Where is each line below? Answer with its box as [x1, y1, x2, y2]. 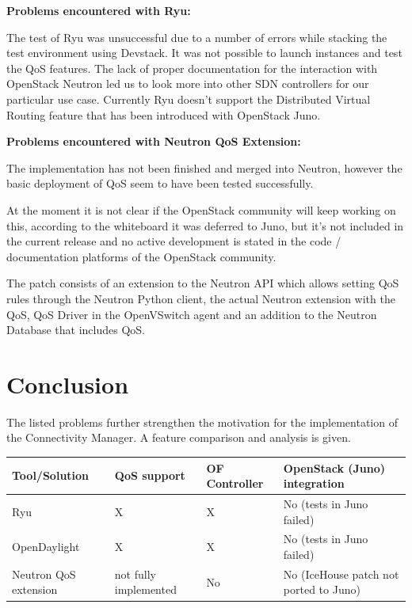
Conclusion [6, 367, 129, 400]
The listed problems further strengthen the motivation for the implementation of [6, 413, 398, 430]
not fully [114, 565, 156, 582]
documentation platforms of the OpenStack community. [6, 248, 277, 264]
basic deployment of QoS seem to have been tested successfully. [6, 175, 314, 192]
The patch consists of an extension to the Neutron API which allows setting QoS [6, 275, 399, 291]
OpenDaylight [12, 538, 80, 555]
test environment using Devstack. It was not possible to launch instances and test [6, 44, 402, 61]
